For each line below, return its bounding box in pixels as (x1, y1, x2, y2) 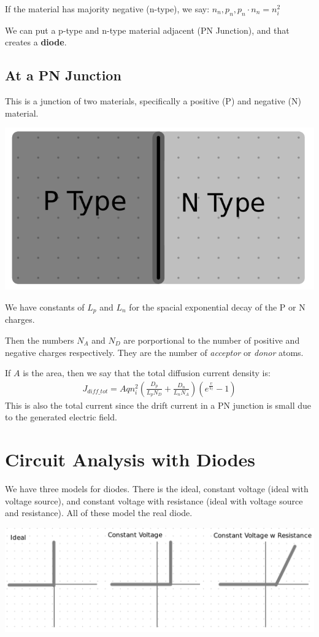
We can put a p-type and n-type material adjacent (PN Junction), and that (5, 23, 290, 36)
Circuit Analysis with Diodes (5, 447, 256, 472)
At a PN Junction (5, 66, 121, 85)
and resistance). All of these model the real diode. (5, 506, 193, 519)
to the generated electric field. (5, 411, 117, 423)
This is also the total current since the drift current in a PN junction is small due (5, 398, 312, 411)
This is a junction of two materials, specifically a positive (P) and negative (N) (5, 95, 301, 107)
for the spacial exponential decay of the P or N (129, 300, 306, 313)
